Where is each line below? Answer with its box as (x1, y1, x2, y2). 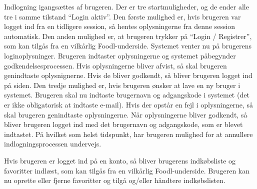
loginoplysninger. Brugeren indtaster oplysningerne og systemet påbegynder (4, 50, 236, 60)
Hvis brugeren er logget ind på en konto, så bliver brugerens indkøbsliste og (4, 155, 236, 165)
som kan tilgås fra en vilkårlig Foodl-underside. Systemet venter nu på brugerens (4, 40, 252, 51)
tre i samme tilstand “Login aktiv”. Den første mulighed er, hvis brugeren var (4, 11, 241, 21)
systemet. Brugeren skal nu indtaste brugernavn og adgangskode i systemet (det (4, 89, 249, 100)
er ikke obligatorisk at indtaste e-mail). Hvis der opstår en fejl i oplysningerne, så (4, 99, 253, 109)
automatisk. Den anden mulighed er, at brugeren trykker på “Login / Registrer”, (4, 30, 252, 41)
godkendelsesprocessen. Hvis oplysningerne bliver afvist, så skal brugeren (4, 60, 227, 70)
